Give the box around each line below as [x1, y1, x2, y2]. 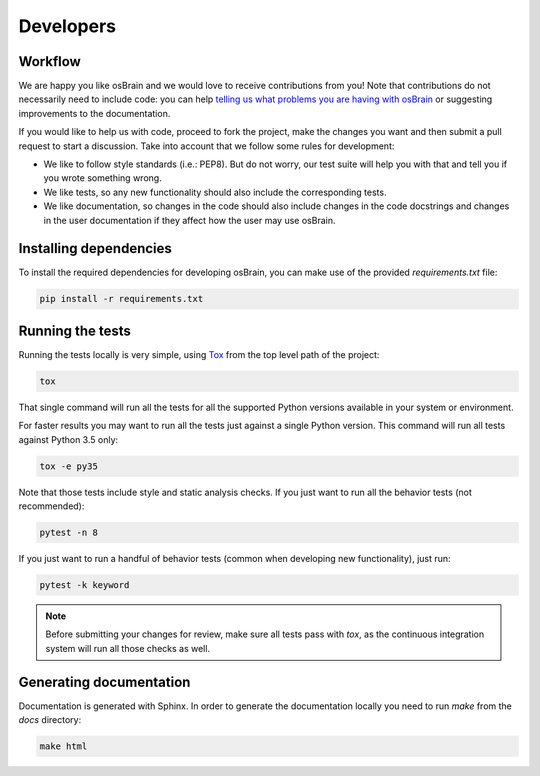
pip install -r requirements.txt [39, 293, 204, 305]
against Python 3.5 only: [18, 433, 119, 445]
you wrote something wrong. [43, 172, 162, 184]
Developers [18, 15, 117, 37]
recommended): [18, 500, 85, 512]
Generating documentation [18, 673, 191, 690]
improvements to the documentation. [18, 107, 171, 119]
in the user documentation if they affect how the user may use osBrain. [43, 214, 336, 226]
